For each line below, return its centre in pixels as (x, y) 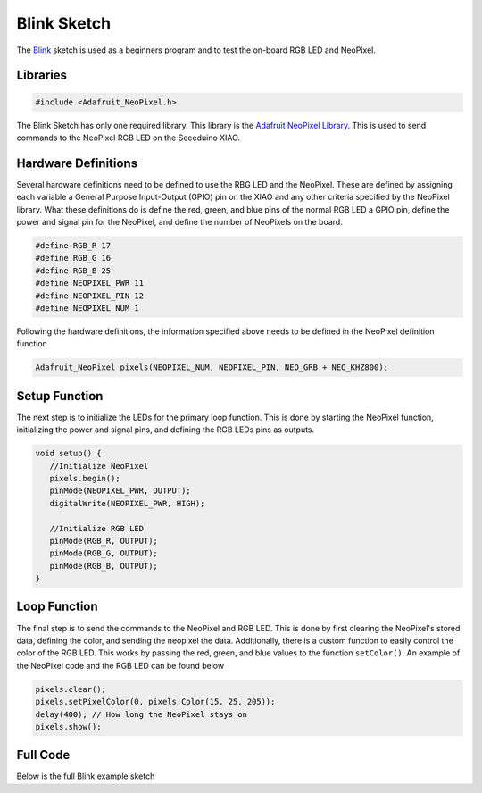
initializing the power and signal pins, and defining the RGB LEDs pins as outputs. (166, 430)
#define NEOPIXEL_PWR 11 (90, 283)
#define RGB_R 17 (73, 245)
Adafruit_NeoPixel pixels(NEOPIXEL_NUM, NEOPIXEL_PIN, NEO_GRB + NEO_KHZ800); (212, 367)
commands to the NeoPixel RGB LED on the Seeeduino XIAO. (129, 138)
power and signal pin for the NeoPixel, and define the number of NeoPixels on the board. (179, 222)
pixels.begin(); (85, 478)
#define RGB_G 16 (73, 258)
